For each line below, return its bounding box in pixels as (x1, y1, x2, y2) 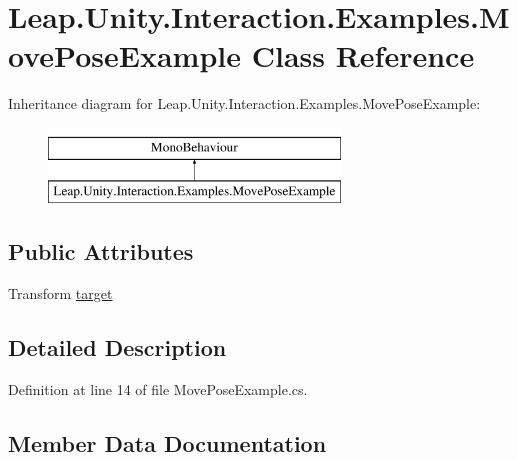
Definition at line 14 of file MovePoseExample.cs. (8, 379, 308, 400)
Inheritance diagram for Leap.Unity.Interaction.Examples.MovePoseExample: (8, 93, 481, 114)
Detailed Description (8, 332, 227, 363)
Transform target (8, 283, 113, 304)
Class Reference (251, 35, 475, 76)
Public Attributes (8, 236, 194, 267)
